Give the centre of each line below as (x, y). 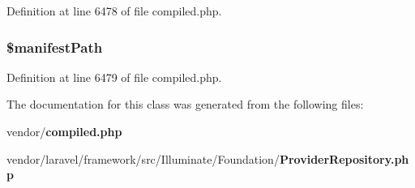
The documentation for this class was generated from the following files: (185, 104)
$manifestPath (55, 47)
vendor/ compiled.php (64, 131)
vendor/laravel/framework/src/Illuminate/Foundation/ (143, 158)
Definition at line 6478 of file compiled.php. (114, 11)
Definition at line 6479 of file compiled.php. (114, 77)
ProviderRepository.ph (344, 158)
